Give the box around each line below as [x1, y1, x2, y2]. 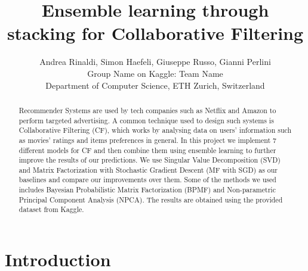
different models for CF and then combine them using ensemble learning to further [19, 145, 276, 155]
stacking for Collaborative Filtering [7, 21, 304, 45]
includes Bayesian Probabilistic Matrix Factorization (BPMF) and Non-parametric [19, 185, 276, 195]
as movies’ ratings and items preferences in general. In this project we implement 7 [19, 135, 277, 145]
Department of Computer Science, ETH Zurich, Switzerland [45, 79, 265, 91]
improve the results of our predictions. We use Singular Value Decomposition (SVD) [19, 155, 281, 165]
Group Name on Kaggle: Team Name [87, 67, 223, 79]
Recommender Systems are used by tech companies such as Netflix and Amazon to [19, 105, 276, 115]
